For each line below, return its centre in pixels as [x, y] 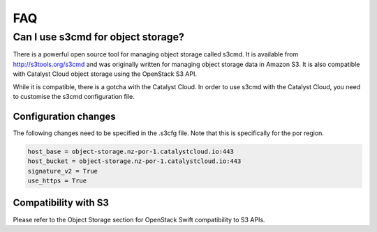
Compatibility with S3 [61, 203]
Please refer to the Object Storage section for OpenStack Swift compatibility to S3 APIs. [139, 219]
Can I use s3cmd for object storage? [99, 37]
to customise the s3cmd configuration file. [74, 96]
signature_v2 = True [62, 171]
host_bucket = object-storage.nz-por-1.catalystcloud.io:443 [134, 161]
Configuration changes [65, 116]
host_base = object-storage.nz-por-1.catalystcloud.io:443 [131, 151]
